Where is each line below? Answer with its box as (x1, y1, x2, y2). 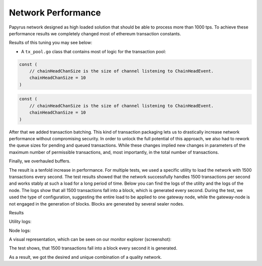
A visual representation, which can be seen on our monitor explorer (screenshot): (9, 236, 172, 242)
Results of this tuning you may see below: (9, 40, 92, 45)
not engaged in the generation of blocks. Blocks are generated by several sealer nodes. (9, 201, 184, 207)
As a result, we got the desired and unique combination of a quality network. (9, 254, 162, 260)
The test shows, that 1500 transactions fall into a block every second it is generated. (9, 245, 178, 251)
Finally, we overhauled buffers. (9, 158, 71, 164)
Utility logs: (9, 219, 32, 224)
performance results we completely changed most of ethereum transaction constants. (9, 30, 181, 36)
